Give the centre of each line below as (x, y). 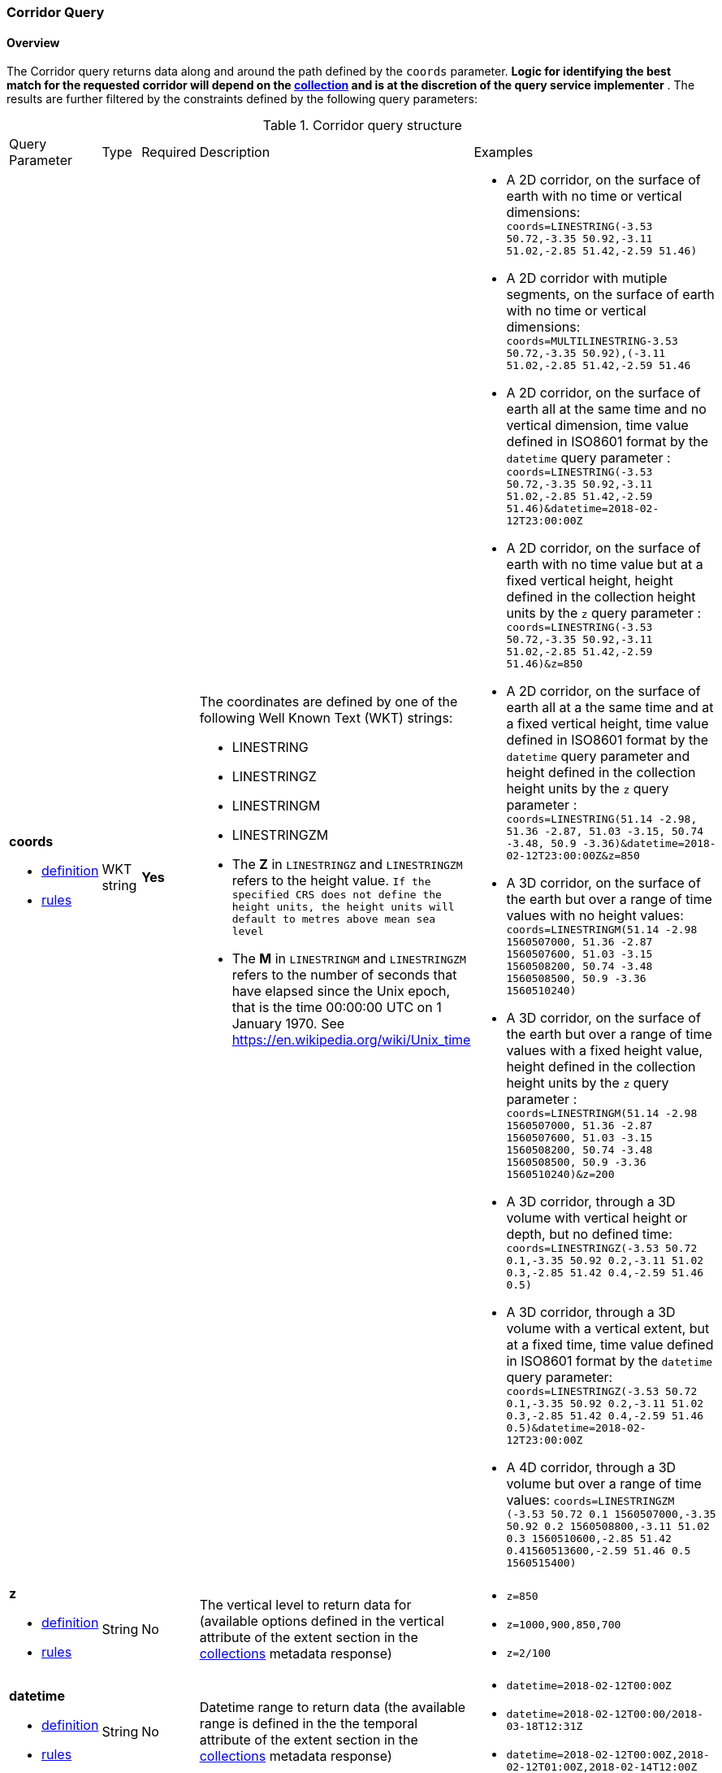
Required (169, 152)
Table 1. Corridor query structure (362, 126)
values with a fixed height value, (605, 1051)
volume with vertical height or (597, 1218)
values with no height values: (595, 916)
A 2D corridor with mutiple (587, 278)
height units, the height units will (343, 906)
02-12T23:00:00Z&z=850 (573, 856)
